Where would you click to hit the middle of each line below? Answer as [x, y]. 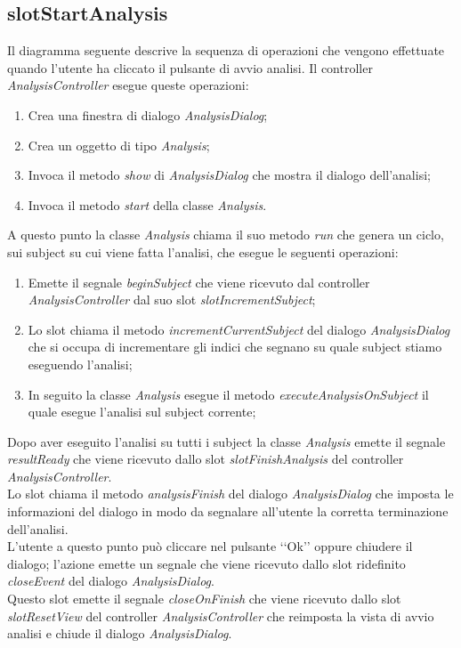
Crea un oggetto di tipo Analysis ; [119, 145]
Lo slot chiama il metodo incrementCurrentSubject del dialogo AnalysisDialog [239, 329]
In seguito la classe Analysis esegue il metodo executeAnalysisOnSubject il [228, 394]
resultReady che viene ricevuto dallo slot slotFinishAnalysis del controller [206, 459]
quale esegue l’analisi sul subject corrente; [142, 412]
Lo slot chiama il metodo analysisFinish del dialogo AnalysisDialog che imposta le [230, 494]
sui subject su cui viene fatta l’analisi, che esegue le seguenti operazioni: [203, 251]
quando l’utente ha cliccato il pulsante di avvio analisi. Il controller [190, 67]
